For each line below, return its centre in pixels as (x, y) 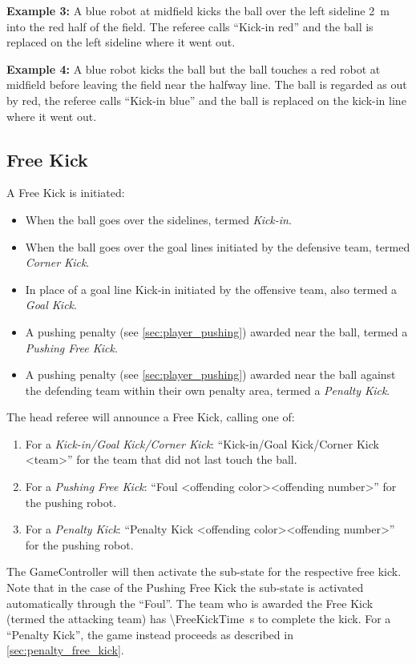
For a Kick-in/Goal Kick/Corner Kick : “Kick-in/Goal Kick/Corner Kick (202, 443)
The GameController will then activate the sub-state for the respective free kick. (204, 571)
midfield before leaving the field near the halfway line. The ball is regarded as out (207, 85)
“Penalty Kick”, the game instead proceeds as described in (150, 634)
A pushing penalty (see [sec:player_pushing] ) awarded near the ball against (210, 374)
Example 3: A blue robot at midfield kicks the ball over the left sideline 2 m (198, 10)
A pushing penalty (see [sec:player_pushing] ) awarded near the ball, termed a (216, 331)
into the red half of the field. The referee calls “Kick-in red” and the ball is (190, 26)
